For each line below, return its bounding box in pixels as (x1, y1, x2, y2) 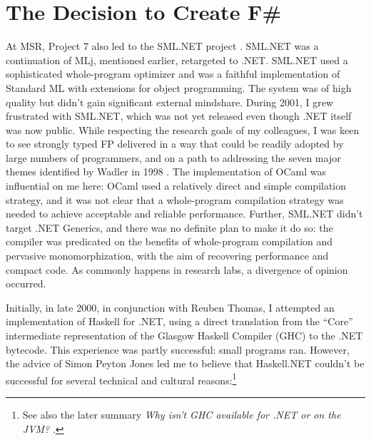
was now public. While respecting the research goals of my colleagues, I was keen (6, 122, 360, 137)
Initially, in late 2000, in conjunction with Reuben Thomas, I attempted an (6, 300, 335, 314)
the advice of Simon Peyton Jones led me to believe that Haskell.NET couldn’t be (6, 356, 365, 371)
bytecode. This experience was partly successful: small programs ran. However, (6, 342, 350, 357)
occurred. (6, 276, 46, 291)
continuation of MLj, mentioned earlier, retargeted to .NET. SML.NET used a (6, 52, 348, 67)
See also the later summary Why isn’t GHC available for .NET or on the (22, 407, 341, 422)
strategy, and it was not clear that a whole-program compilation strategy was (6, 192, 344, 207)
